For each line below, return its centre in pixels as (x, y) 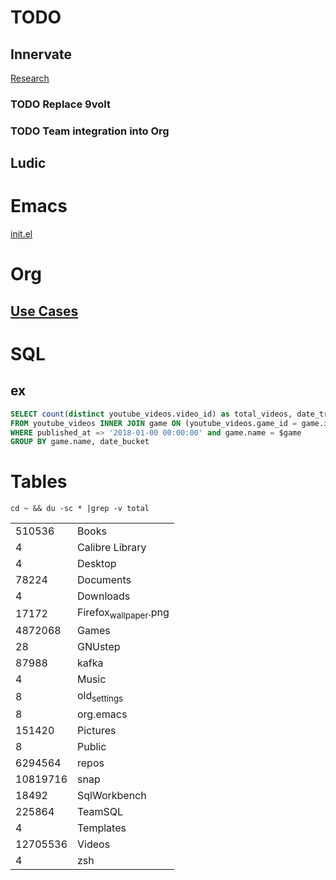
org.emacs (102, 714)
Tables (39, 482)
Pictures (97, 730)
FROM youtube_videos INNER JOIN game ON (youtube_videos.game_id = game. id (171, 423)
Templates (102, 828)
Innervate (41, 54)
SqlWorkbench (112, 795)
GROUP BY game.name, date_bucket (80, 442)
